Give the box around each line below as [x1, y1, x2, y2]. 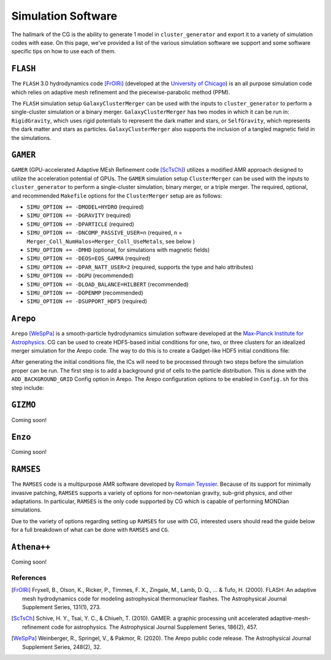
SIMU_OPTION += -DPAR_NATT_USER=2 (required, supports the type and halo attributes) [26, 263, 254, 271]
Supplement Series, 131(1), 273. [22, 604, 101, 611]
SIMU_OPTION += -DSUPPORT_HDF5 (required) [26, 297, 147, 305]
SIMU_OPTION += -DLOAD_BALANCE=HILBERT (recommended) [26, 280, 189, 288]
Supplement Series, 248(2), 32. [22, 643, 102, 650]
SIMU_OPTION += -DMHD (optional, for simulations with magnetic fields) [26, 246, 210, 253]
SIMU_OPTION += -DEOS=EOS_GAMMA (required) [26, 255, 151, 262]
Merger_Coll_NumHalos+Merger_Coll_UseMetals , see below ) [26, 237, 196, 245]
